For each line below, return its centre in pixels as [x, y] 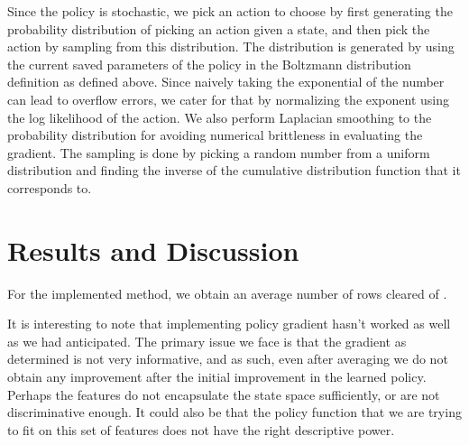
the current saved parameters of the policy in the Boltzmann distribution [209, 64]
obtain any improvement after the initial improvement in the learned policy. [217, 377]
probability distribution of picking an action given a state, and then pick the [219, 28]
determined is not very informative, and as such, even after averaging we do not [228, 359]
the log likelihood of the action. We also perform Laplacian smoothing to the [220, 117]
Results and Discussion [153, 250]
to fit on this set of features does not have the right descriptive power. [201, 429]
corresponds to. [50, 187]
